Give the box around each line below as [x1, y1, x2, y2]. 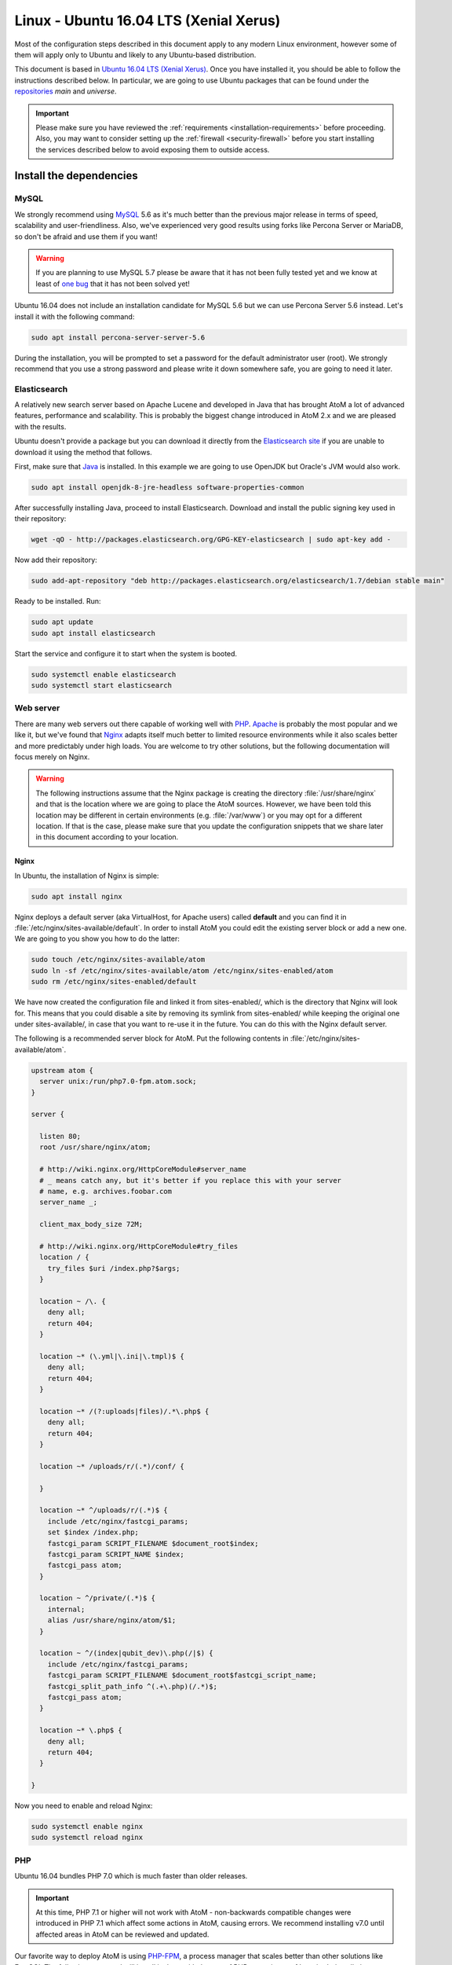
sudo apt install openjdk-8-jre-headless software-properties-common [31, 483, 304, 491]
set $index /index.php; [47, 1528, 139, 1537]
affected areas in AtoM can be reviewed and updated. [35, 1930, 210, 1939]
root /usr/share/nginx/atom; [39, 1143, 152, 1151]
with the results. [14, 421, 67, 432]
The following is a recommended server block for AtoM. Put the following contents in [14, 1034, 290, 1043]
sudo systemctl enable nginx [31, 1822, 144, 1831]
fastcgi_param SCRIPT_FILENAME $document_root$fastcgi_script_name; [47, 1671, 317, 1680]
